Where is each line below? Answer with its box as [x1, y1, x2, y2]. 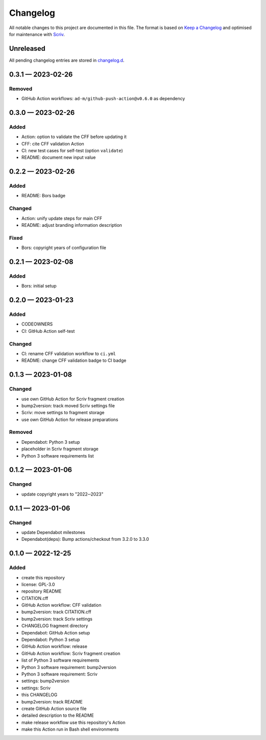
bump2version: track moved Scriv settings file [21, 402, 115, 409]
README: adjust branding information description [21, 222, 123, 228]
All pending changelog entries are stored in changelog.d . [9, 57, 125, 63]
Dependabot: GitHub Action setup [21, 630, 91, 635]
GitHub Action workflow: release [21, 643, 88, 649]
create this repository [21, 574, 65, 580]
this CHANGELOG [21, 692, 58, 698]
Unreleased [9, 44, 46, 53]
